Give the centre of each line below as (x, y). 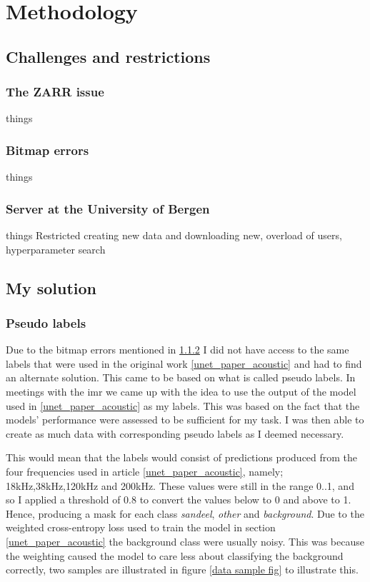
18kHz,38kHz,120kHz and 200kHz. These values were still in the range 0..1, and (180, 485)
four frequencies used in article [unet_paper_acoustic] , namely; (145, 471)
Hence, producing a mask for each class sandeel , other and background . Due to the (185, 513)
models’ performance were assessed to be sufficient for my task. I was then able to (185, 420)
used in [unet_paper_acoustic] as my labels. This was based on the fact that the (183, 405)
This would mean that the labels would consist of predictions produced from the (182, 457)
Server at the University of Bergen (108, 208)
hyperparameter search (56, 249)
